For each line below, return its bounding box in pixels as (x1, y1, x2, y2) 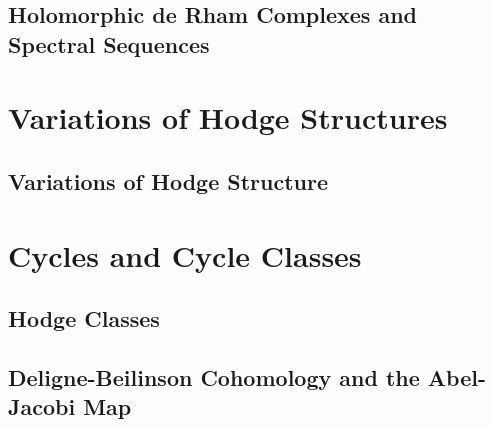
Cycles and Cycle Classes (8, 234, 362, 275)
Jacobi (8, 391, 76, 422)
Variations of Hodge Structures (8, 97, 448, 138)
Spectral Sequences (8, 28, 210, 59)
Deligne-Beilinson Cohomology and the (8, 361, 420, 392)
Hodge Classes (8, 303, 160, 334)
